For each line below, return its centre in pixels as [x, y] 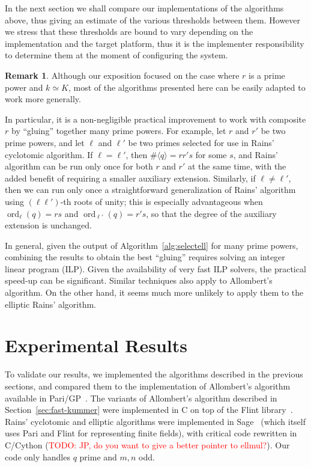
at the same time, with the [237, 166]
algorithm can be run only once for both [79, 166]
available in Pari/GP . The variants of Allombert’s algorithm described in [141, 398]
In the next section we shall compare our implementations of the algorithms [144, 8]
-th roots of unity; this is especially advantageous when [162, 201]
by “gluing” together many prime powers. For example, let [119, 131]
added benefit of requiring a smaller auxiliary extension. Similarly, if [130, 178]
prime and [98, 456]
